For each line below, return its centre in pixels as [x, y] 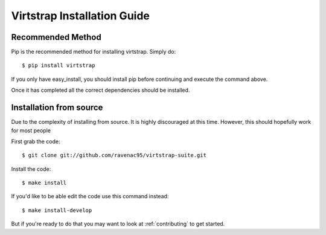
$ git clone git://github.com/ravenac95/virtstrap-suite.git [114, 155]
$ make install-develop [57, 210]
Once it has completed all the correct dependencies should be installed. [101, 90]
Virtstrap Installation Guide [81, 16]
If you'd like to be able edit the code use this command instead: [90, 196]
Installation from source [57, 108]
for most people [31, 130]
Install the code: [31, 169]
